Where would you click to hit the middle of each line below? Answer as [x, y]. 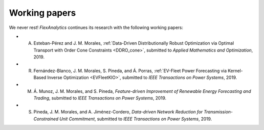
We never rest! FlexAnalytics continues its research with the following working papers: [96, 27]
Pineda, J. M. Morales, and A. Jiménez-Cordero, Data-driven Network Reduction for [118, 112]
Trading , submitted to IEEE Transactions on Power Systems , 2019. [100, 98]
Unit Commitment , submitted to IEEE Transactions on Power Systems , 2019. [136, 119]
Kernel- [235, 71]
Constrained [46, 119]
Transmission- [218, 112]
